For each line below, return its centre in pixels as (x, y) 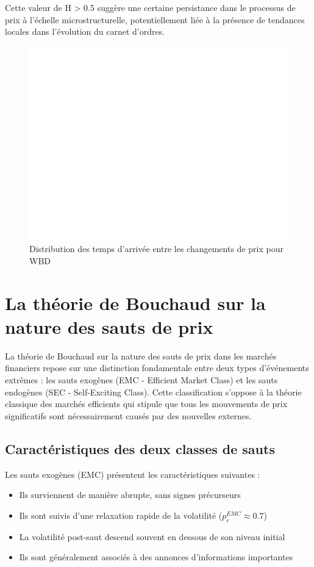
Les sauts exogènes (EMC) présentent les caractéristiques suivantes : (133, 474)
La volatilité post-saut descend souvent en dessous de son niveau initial (152, 536)
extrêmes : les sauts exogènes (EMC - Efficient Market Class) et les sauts (141, 380)
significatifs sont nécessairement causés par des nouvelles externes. (128, 415)
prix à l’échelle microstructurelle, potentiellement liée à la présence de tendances (155, 19)
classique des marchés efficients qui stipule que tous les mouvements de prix (146, 404)
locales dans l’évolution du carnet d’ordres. (85, 31)
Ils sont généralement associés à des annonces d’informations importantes (156, 557)
